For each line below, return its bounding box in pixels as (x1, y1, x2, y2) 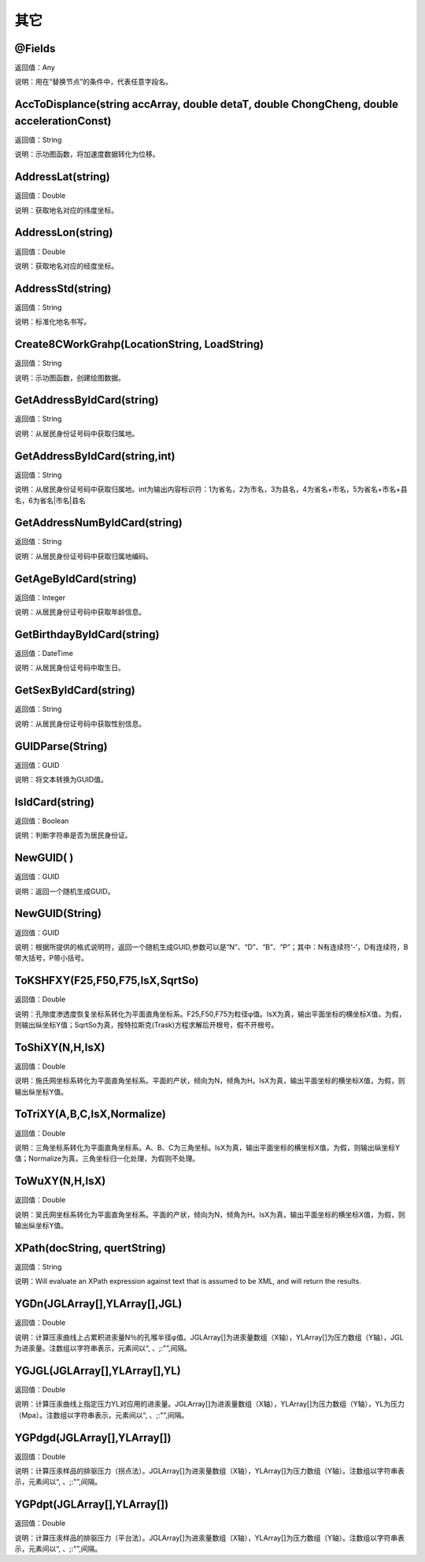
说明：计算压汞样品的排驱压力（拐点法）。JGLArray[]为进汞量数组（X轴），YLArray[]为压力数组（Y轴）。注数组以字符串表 (14, 1467, 405, 1475)
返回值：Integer (14, 592, 66, 602)
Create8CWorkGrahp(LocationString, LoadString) (14, 337, 264, 351)
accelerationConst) (14, 114, 112, 128)
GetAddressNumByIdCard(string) (14, 516, 183, 530)
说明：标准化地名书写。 (14, 317, 91, 326)
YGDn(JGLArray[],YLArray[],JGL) (14, 1297, 183, 1310)
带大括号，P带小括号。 (14, 953, 88, 963)
